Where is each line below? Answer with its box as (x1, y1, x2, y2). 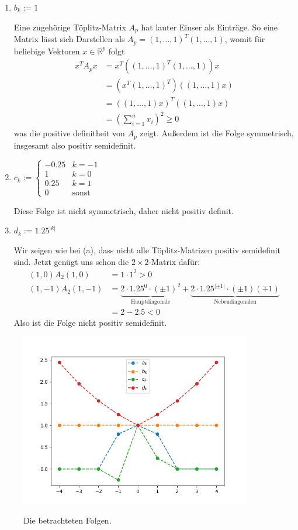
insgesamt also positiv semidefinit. (13, 139, 136, 151)
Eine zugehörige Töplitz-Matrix (13, 20, 126, 33)
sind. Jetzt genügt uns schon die (13, 255, 129, 267)
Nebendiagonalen (214, 299, 257, 305)
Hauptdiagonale (131, 299, 171, 305)
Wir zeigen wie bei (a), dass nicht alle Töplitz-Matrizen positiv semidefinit (13, 244, 281, 256)
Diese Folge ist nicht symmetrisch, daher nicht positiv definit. (13, 204, 234, 216)
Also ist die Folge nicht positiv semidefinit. (13, 316, 167, 328)
